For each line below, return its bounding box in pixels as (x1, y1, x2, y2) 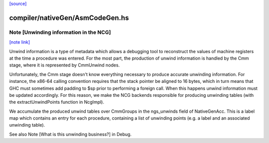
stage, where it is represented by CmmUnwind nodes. (9, 62, 120, 68)
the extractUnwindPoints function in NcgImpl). (9, 99, 105, 105)
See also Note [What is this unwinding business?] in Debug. (9, 131, 132, 137)
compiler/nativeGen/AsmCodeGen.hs (9, 13, 129, 22)
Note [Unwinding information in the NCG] (9, 29, 111, 36)
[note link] (9, 39, 30, 45)
